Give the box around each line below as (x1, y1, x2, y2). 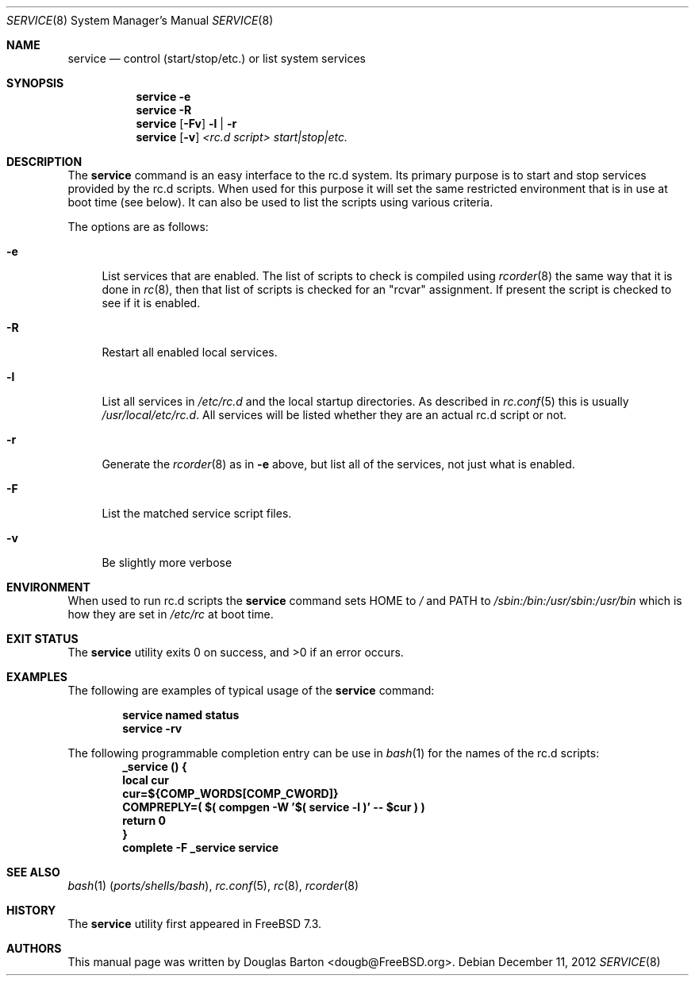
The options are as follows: (67, 220, 209, 233)
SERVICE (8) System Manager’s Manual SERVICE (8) (6, 13, 274, 27)
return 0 (122, 814, 167, 827)
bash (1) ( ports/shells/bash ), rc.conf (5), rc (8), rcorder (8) (67, 879, 359, 892)
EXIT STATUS (6, 632, 79, 645)
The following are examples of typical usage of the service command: (67, 684, 435, 697)
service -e (136, 90, 191, 103)
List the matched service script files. (102, 506, 292, 520)
